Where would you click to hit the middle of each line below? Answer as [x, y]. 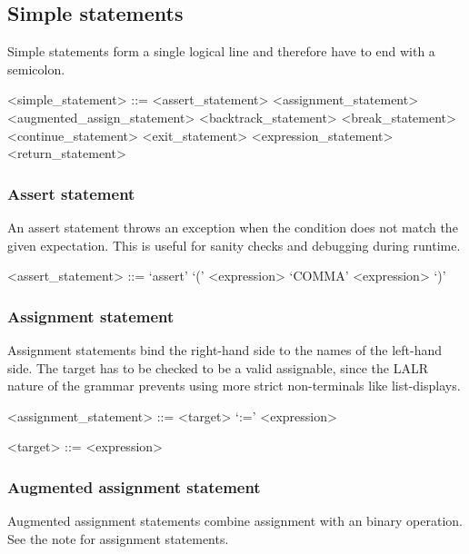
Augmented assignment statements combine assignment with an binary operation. [235, 521]
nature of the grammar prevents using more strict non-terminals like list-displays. [234, 386]
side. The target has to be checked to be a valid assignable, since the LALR [218, 367]
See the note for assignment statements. [118, 538]
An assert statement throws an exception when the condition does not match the [233, 227]
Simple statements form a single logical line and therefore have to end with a [221, 51]
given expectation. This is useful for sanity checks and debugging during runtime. [234, 245]
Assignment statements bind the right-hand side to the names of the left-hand [225, 349]
